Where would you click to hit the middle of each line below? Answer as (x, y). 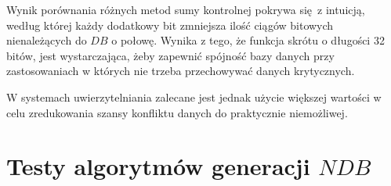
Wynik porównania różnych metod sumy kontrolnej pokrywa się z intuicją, (186, 9)
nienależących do (47, 40)
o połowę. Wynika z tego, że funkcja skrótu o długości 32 (248, 40)
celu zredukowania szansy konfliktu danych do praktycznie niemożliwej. (177, 112)
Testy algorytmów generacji (158, 166)
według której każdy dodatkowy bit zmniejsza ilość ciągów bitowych (170, 25)
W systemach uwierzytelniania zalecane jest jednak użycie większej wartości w (194, 97)
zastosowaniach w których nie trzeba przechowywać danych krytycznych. (181, 71)
